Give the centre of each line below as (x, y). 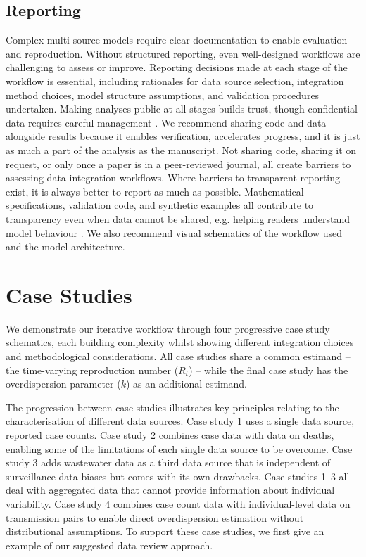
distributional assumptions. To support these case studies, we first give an (165, 531)
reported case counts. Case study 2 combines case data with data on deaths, (170, 434)
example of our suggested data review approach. (109, 545)
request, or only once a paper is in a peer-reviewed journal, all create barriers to (178, 164)
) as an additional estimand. (187, 384)
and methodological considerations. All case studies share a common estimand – (178, 356)
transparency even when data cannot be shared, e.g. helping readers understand (178, 218)
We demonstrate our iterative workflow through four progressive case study (168, 328)
